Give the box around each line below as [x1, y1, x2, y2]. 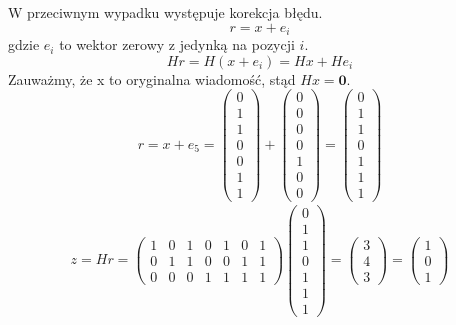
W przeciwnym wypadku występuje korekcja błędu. [8, 2, 323, 22]
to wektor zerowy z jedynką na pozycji [59, 34, 295, 55]
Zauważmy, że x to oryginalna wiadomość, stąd [8, 68, 296, 89]
